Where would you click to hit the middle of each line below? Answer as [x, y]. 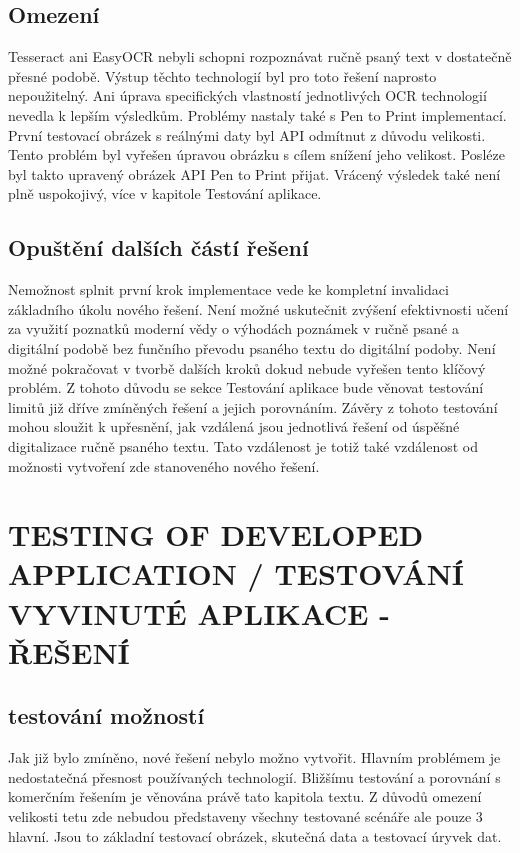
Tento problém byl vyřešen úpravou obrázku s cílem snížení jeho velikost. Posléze [256, 154]
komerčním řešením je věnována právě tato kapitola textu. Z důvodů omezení [245, 796]
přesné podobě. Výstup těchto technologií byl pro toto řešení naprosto [222, 75]
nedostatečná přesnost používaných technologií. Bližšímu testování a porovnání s [254, 776]
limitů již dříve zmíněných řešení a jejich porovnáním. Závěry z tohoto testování [253, 406]
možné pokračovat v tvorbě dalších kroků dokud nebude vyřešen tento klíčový [247, 367]
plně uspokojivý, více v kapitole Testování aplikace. [165, 193]
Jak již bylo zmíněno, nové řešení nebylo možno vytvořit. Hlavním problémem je [254, 757]
